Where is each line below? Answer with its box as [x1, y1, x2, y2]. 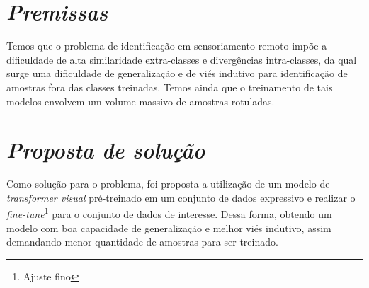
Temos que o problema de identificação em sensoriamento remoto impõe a [6, 38, 327, 53]
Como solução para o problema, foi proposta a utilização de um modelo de [6, 176, 330, 191]
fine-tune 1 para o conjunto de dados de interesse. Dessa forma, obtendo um [6, 205, 332, 221]
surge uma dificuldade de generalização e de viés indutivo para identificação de [6, 66, 348, 81]
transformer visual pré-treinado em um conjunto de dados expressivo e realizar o [6, 190, 356, 205]
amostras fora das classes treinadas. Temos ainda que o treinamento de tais [6, 79, 333, 94]
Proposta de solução [6, 135, 205, 165]
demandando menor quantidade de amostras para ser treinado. [6, 234, 278, 249]
